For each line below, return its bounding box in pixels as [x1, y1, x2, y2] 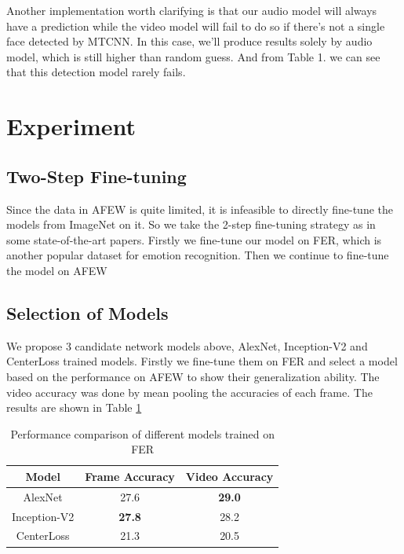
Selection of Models [6, 300, 169, 325]
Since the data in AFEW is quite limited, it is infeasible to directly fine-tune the [6, 200, 394, 217]
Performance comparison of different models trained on [10, 425, 275, 442]
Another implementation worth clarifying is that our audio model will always [6, 2, 377, 18]
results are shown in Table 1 [6, 399, 142, 416]
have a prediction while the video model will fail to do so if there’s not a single [6, 17, 385, 34]
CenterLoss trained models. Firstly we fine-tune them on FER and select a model [6, 353, 398, 369]
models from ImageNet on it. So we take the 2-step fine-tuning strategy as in [6, 216, 376, 233]
